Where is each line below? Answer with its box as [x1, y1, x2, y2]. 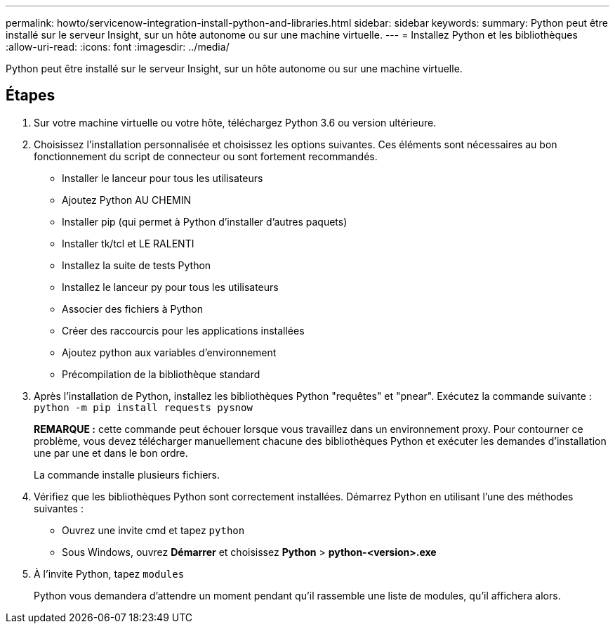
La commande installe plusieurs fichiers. [34, 468, 220, 481]
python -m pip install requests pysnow [34, 401, 253, 413]
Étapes [6, 86, 55, 105]
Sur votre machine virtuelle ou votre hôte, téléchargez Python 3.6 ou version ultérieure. [34, 116, 437, 129]
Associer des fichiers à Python [62, 302, 203, 315]
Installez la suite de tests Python [62, 259, 211, 271]
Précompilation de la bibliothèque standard [62, 368, 260, 380]
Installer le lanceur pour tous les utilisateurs [62, 171, 263, 184]
